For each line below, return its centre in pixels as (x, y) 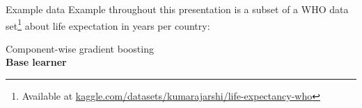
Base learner (36, 62)
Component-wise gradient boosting (80, 48)
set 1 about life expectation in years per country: (108, 24)
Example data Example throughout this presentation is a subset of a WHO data (177, 9)
